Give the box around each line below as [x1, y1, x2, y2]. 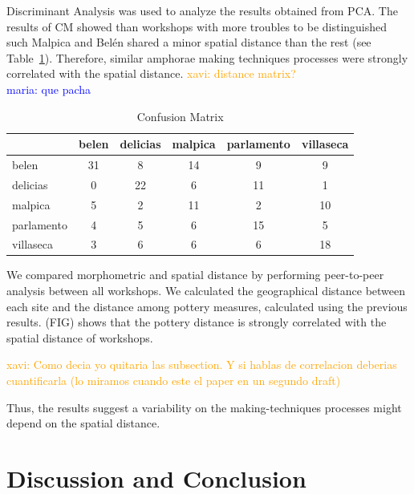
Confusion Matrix [136, 107, 224, 124]
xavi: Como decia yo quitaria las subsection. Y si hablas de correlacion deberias [6, 356, 397, 373]
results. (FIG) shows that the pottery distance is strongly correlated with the [6, 314, 387, 330]
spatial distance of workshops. [6, 329, 153, 346]
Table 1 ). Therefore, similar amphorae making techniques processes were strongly [6, 49, 408, 66]
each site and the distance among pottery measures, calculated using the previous [6, 298, 408, 314]
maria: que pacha [6, 80, 91, 97]
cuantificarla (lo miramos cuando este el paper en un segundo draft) [6, 372, 341, 389]
